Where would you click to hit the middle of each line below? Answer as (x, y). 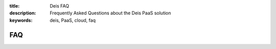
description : (23, 13)
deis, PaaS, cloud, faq (73, 20)
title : (15, 6)
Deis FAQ (59, 6)
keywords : (21, 20)
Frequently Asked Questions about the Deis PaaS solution (110, 13)
